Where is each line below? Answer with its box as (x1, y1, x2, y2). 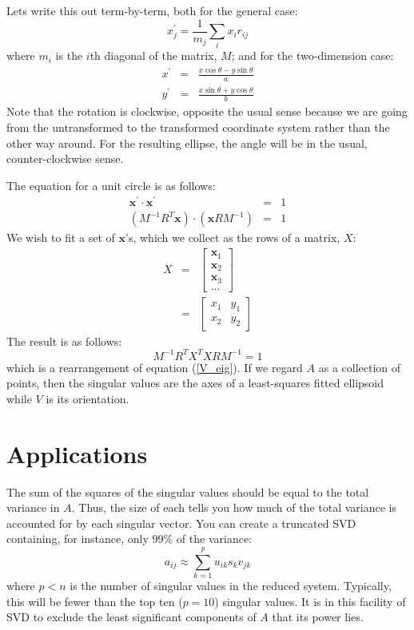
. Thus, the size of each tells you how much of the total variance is (71, 499, 396, 516)
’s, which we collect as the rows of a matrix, (125, 229, 340, 246)
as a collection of (318, 359, 401, 375)
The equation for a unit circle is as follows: (6, 176, 216, 193)
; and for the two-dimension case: (231, 47, 394, 64)
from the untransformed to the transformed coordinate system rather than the (6, 118, 390, 135)
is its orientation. (46, 390, 129, 406)
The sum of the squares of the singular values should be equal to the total (6, 483, 369, 500)
